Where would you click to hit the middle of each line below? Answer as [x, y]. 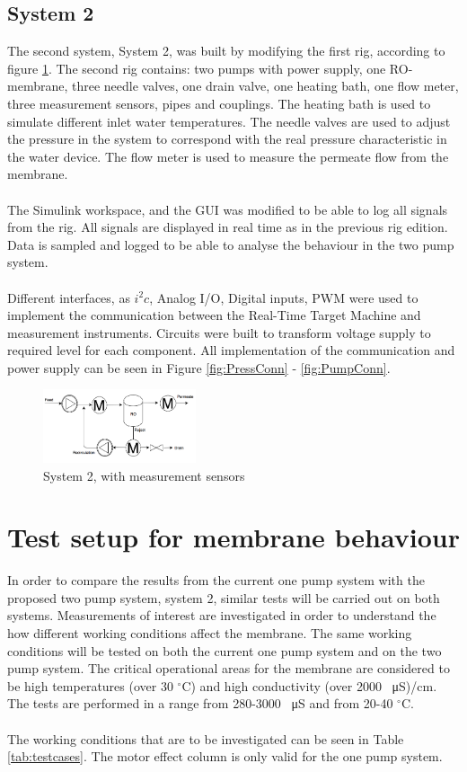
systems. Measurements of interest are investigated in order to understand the [222, 615]
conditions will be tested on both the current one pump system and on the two [225, 650]
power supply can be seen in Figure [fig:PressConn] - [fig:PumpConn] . [199, 367]
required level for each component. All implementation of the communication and [231, 350]
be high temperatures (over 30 [90, 685]
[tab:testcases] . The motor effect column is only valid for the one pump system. [225, 756]
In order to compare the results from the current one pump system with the [216, 580]
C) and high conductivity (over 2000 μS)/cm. [309, 685]
